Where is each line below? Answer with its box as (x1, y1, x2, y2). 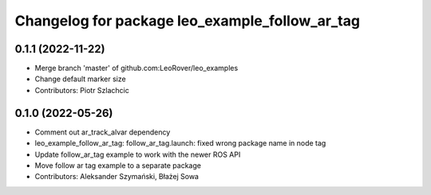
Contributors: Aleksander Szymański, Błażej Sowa (34, 172, 200, 181)
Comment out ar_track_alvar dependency (34, 127, 171, 137)
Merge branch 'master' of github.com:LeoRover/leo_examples (34, 64, 239, 73)
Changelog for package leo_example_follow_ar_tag (14, 12, 361, 29)
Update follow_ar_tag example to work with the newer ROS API (34, 150, 241, 159)
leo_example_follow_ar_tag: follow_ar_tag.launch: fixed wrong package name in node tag (34, 138, 326, 148)
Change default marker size (34, 74, 127, 84)
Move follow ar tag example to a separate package (34, 160, 201, 170)
